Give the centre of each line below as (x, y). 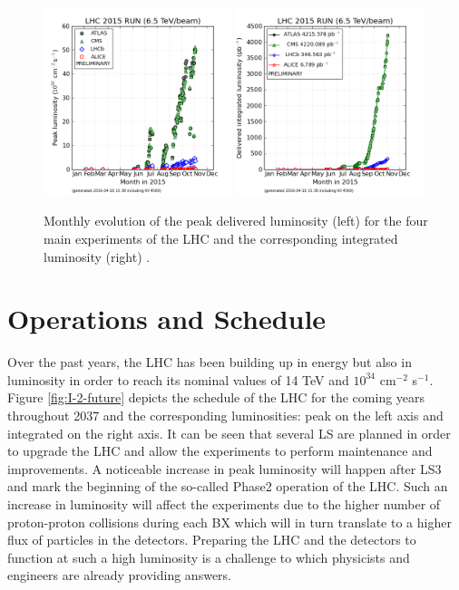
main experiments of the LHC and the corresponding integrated (221, 238)
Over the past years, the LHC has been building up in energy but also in (210, 362)
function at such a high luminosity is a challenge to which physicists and (209, 557)
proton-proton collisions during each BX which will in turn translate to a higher (229, 522)
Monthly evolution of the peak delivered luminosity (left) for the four (236, 221)
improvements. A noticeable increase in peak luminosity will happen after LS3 (225, 468)
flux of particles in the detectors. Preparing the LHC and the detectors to (212, 540)
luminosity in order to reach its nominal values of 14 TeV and (178, 379)
